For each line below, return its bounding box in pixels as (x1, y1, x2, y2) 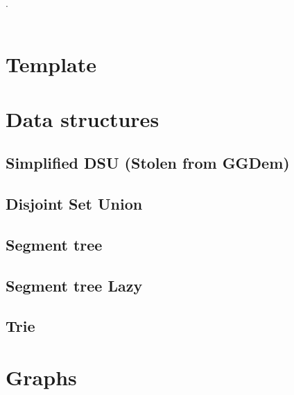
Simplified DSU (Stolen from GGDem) (6, 152, 290, 174)
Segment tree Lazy (6, 274, 143, 296)
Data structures (6, 104, 159, 133)
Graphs (6, 363, 77, 392)
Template (6, 50, 97, 78)
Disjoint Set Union (6, 193, 143, 215)
